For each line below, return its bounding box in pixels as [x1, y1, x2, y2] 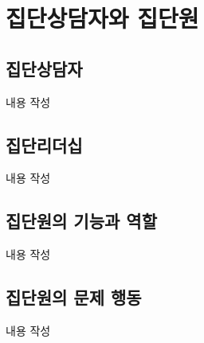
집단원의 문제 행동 [6, 285, 142, 310]
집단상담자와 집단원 [6, 2, 199, 34]
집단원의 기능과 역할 [6, 209, 157, 233]
